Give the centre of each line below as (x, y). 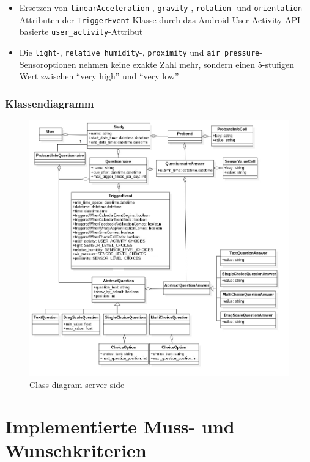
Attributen (39, 19)
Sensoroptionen (48, 64)
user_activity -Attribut (97, 31)
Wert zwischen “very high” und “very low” (99, 76)
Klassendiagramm (50, 103)
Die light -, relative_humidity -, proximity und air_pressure (139, 52)
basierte (34, 31)
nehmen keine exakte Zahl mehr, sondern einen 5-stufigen (186, 64)
